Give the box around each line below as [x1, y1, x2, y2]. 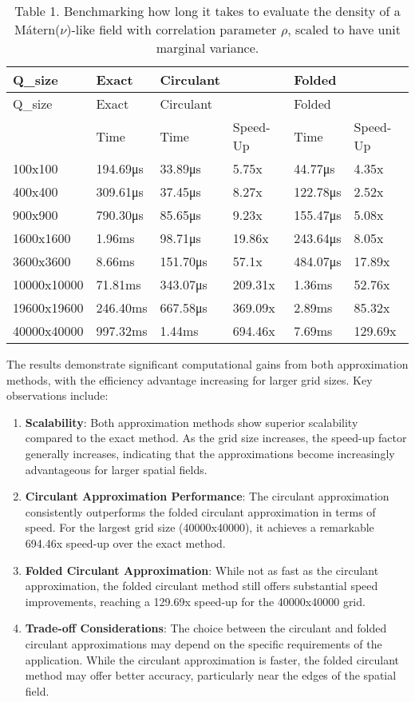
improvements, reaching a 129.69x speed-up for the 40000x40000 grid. [25, 592, 366, 609]
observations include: [6, 387, 109, 404]
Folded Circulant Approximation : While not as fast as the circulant [25, 561, 379, 578]
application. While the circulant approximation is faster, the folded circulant [25, 651, 399, 668]
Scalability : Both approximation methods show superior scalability [25, 413, 358, 430]
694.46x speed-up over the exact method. [25, 534, 226, 551]
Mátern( [14, 20, 61, 38]
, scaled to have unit [287, 20, 401, 38]
